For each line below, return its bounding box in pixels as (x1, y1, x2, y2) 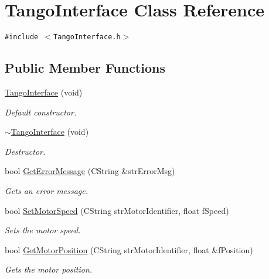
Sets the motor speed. (5, 224, 81, 236)
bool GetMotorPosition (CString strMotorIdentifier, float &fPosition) (5, 243, 253, 256)
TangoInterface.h (53, 33, 121, 42)
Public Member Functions (5, 59, 165, 77)
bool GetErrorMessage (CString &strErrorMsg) (5, 165, 175, 177)
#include (5, 33, 39, 42)
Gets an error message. (5, 184, 88, 196)
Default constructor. (5, 106, 77, 118)
